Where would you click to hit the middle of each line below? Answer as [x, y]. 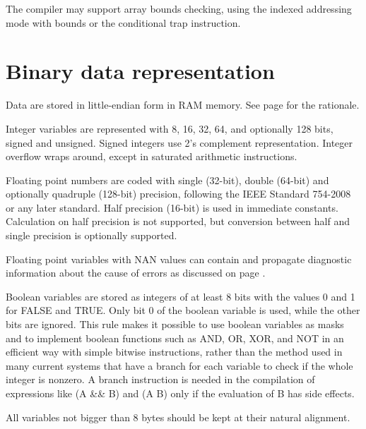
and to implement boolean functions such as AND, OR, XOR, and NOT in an [175, 338]
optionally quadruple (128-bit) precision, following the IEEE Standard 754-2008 [178, 194]
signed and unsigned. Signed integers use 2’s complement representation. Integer [179, 142]
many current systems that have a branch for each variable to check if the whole [179, 365]
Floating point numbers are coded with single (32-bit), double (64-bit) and [167, 180]
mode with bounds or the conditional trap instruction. [123, 22]
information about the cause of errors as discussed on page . [136, 273]
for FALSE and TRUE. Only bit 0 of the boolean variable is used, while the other [183, 310]
